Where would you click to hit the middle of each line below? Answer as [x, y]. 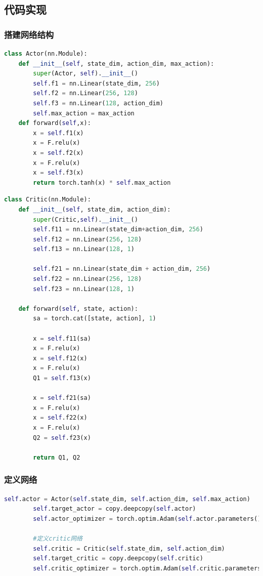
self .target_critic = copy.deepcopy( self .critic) [118, 559]
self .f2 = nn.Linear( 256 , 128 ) [85, 93]
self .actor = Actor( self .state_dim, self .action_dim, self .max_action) [127, 499]
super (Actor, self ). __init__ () [85, 74]
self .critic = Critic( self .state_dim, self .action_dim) [129, 548]
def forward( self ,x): [55, 123]
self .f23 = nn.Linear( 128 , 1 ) [84, 289]
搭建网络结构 [29, 34]
